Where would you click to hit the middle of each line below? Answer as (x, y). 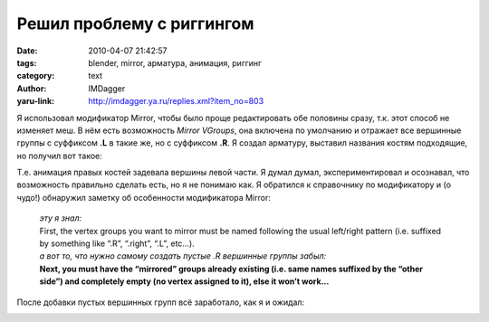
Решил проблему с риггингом (135, 24)
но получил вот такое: (60, 156)
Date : (27, 51)
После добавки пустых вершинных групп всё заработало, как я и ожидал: (161, 302)
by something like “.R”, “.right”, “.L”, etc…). (117, 243)
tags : (27, 62)
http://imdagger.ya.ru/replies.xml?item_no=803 (176, 101)
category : (36, 76)
